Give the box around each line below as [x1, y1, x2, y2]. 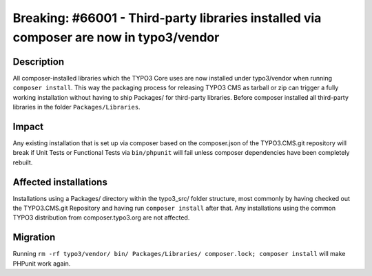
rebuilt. [12, 158, 33, 167]
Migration [12, 231, 56, 244]
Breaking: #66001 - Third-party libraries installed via [12, 10, 322, 25]
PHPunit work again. [12, 259, 71, 268]
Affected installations [12, 176, 108, 188]
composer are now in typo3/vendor [12, 30, 220, 45]
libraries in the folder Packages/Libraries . [12, 103, 141, 112]
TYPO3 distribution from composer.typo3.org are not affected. [12, 213, 190, 222]
